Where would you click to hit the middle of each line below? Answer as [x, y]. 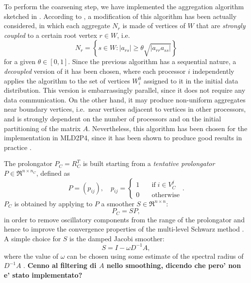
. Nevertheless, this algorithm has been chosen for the [168, 128]
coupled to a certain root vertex [50, 35]
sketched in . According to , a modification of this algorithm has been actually [120, 16]
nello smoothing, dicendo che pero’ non [174, 265]
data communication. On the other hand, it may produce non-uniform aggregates [125, 99]
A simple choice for [33, 238]
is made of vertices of [154, 25]
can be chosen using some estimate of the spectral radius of [155, 256]
